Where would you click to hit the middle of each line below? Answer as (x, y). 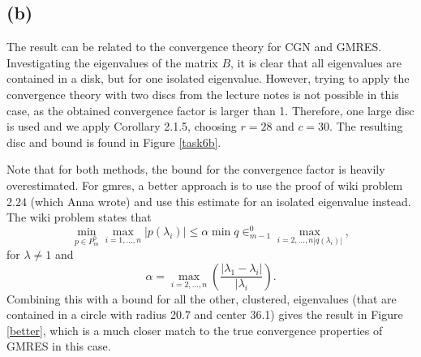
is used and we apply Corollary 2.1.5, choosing (122, 126)
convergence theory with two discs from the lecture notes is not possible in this (203, 94)
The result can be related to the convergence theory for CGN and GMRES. (194, 47)
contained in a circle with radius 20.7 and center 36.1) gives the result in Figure (205, 314)
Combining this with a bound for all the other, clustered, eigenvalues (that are (202, 298)
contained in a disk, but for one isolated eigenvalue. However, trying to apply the (208, 78)
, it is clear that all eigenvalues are (316, 62)
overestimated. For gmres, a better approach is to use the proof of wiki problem (205, 185)
